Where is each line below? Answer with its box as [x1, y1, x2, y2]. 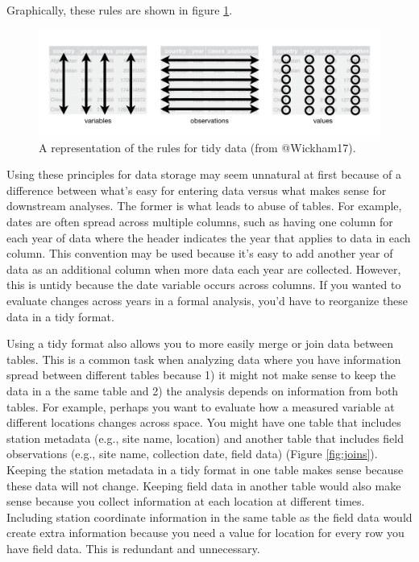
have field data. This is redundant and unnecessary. [6, 539, 260, 556]
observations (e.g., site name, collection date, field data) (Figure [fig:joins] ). [6, 445, 378, 462]
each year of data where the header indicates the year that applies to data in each [6, 229, 411, 246]
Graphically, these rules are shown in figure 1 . [6, 2, 233, 18]
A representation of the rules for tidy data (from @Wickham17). [39, 138, 356, 155]
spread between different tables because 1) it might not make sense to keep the [6, 366, 396, 383]
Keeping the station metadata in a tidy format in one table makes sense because [6, 461, 404, 477]
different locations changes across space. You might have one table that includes [6, 414, 401, 431]
